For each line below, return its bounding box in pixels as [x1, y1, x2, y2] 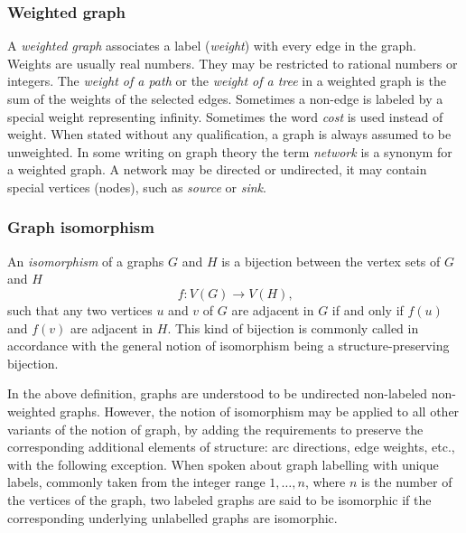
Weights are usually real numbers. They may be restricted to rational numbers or [7, 53, 458, 72]
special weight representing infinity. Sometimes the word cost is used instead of [7, 107, 443, 126]
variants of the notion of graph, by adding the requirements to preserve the [7, 419, 424, 438]
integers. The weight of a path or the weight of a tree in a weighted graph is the [7, 71, 446, 90]
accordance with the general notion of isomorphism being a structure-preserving [7, 336, 450, 355]
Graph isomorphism [7, 216, 154, 238]
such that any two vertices [7, 300, 153, 319]
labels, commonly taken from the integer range [7, 472, 266, 491]
